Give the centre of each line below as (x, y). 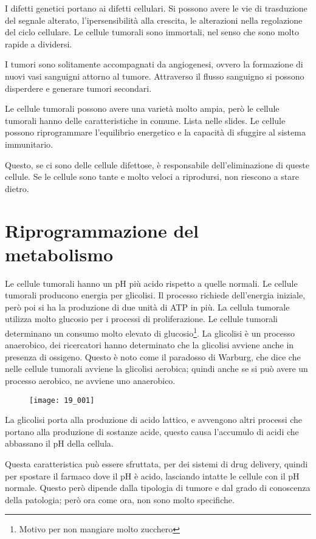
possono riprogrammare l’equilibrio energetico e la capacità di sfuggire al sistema (155, 132)
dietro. (17, 188)
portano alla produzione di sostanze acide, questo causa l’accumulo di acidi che (152, 431)
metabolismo (59, 254)
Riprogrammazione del (102, 230)
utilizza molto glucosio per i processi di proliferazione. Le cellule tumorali (142, 319)
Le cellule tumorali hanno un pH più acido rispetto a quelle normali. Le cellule (151, 283)
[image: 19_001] (62, 400)
